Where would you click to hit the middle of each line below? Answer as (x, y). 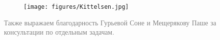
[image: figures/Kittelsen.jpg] (76, 7)
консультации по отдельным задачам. (59, 32)
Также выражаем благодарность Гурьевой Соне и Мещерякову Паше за (110, 22)
